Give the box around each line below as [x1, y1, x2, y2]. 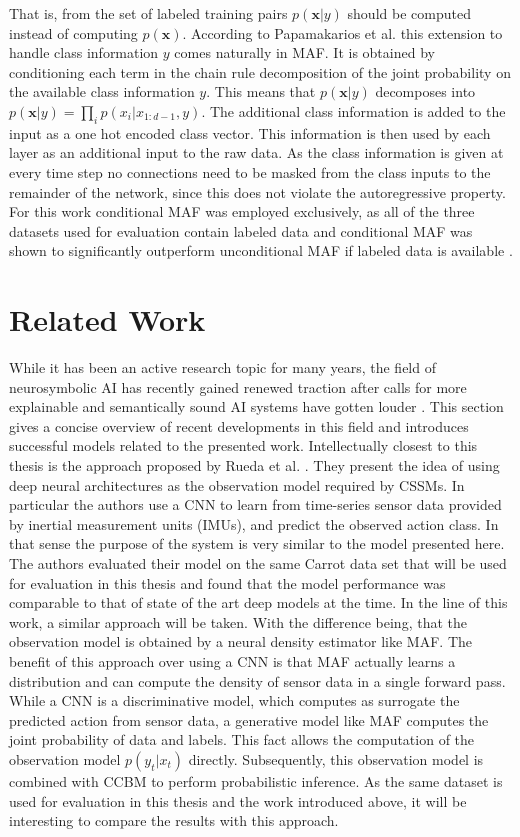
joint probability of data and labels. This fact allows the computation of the [9, 729, 475, 750]
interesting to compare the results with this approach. [9, 810, 339, 831]
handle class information [9, 42, 159, 63]
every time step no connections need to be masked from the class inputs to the [9, 161, 491, 182]
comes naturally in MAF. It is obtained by [174, 42, 435, 63]
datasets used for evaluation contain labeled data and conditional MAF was [9, 220, 473, 241]
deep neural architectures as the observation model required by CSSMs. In [9, 474, 465, 495]
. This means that [206, 81, 316, 102]
